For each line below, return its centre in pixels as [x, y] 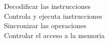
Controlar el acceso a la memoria [54, 35]
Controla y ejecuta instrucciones [53, 16]
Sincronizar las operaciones [45, 25]
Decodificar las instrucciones [47, 6]
